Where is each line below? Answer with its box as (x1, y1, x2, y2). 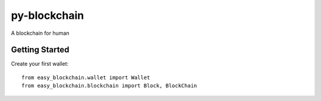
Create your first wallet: (11, 60, 69, 67)
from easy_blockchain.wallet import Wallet (21, 74, 150, 81)
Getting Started (11, 45, 70, 55)
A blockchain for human (11, 30, 70, 37)
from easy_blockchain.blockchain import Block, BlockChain (21, 83, 197, 89)
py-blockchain (11, 9, 84, 22)
